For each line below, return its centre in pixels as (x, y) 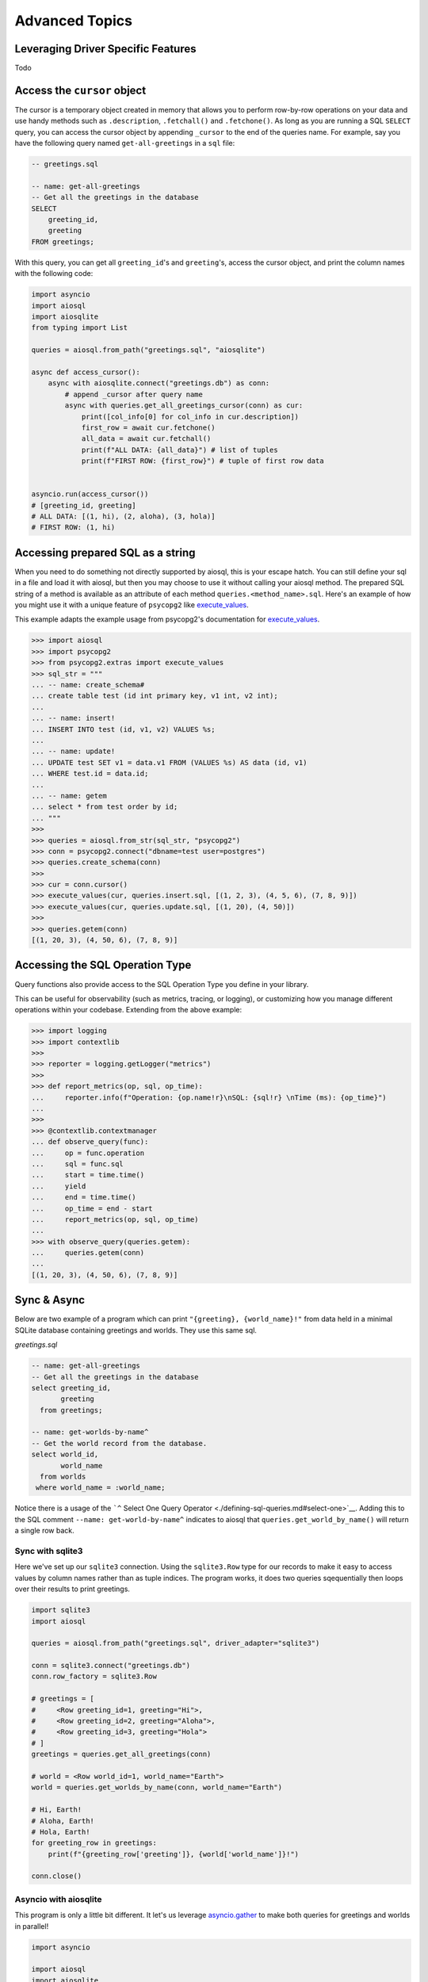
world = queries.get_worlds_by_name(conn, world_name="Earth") (157, 1787)
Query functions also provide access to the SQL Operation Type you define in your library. (162, 984)
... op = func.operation (88, 1153)
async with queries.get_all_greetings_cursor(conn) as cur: (184, 406)
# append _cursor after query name (134, 394)
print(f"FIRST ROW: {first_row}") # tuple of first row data (203, 461)
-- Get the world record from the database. (119, 1443)
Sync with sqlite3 (49, 1551)
